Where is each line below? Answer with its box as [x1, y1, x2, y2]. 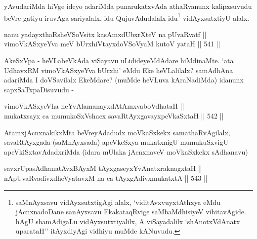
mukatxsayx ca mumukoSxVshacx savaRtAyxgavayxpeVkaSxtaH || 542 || [4, 111, 224, 120]
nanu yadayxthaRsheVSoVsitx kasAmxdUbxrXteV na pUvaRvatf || [4, 29, 207, 39]
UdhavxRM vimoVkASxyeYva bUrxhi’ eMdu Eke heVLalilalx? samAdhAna [4, 65, 233, 75]
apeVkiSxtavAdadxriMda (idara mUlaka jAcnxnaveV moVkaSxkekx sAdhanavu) [4, 146, 248, 157]
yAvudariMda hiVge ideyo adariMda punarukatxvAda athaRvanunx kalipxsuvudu [4, 1, 252, 11]
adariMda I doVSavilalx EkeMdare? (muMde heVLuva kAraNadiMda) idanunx [4, 75, 244, 85]
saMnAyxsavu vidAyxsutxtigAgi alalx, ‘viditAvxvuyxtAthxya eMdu [15, 197, 220, 207]
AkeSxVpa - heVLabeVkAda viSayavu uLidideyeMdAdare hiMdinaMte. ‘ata [4, 55, 234, 66]
